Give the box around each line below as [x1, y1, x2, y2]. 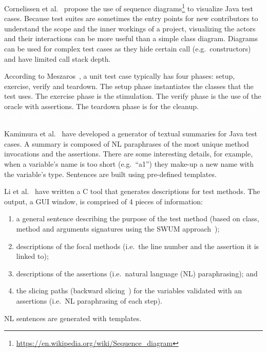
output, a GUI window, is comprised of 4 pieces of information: [4, 196, 203, 206]
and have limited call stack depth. [4, 53, 111, 64]
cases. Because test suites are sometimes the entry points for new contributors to [4, 13, 258, 24]
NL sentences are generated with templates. [4, 312, 142, 323]
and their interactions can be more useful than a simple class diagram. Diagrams [4, 33, 258, 44]
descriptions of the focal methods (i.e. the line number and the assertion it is [16, 240, 259, 251]
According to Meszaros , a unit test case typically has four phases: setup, [4, 71, 235, 81]
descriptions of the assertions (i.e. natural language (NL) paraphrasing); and [16, 268, 258, 278]
